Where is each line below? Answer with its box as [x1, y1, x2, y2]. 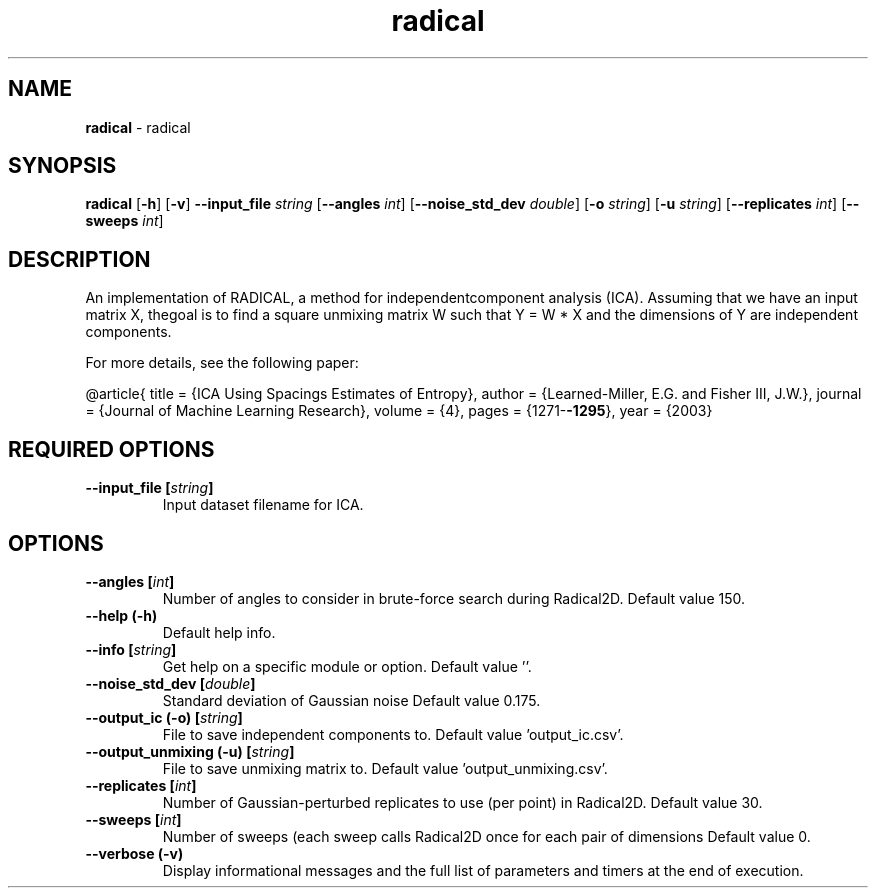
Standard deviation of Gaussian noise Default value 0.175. [162, 691, 541, 709]
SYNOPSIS [8, 153, 117, 179]
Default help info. [162, 623, 276, 641]
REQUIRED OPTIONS [8, 436, 215, 462]
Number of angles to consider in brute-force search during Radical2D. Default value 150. [162, 589, 745, 607]
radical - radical [85, 118, 191, 136]
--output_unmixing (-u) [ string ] [85, 742, 295, 760]
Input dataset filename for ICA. [162, 496, 364, 514]
